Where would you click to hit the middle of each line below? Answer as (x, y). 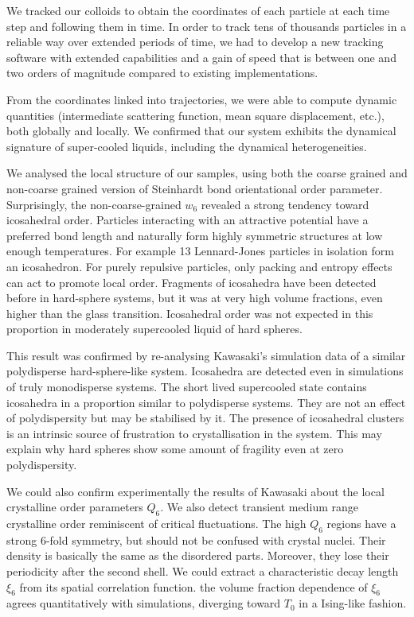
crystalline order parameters (75, 507)
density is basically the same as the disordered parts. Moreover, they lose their (198, 555)
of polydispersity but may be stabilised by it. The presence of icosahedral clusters (205, 418)
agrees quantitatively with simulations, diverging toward (144, 603)
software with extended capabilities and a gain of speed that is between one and (201, 57)
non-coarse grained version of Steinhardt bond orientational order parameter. (195, 188)
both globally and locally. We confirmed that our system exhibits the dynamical (201, 131)
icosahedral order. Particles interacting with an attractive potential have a (187, 220)
